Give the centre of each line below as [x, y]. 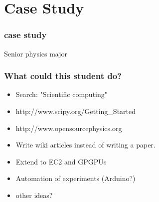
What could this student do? [63, 76]
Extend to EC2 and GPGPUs [61, 161]
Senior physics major [36, 53]
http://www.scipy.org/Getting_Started [76, 111]
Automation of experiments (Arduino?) [76, 178]
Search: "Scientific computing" [61, 94]
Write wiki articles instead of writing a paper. [85, 145]
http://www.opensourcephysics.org [69, 128]
